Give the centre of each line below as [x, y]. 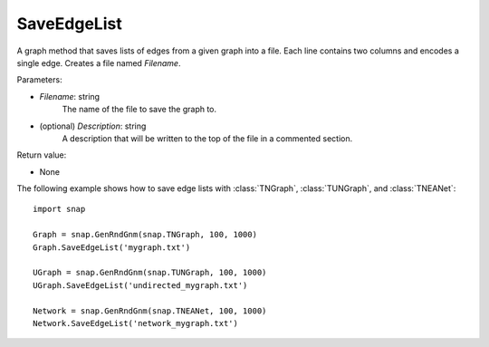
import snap [59, 209]
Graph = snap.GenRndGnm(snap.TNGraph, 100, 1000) [145, 235]
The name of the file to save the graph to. [139, 110]
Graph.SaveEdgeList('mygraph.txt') [112, 247]
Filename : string [69, 96]
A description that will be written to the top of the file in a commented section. [207, 138]
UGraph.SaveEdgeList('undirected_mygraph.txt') [140, 285]
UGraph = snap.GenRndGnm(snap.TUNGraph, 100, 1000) [150, 273]
